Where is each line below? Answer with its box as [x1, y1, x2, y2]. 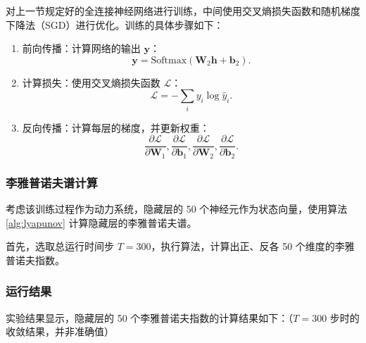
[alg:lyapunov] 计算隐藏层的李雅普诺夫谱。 [6, 215, 197, 230]
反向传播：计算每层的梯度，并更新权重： [22, 120, 210, 135]
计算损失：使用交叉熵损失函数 [22, 75, 160, 89]
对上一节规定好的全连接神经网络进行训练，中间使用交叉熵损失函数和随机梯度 [6, 4, 360, 18]
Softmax [151, 55, 187, 66]
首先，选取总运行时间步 [6, 239, 114, 254]
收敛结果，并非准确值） [6, 324, 114, 339]
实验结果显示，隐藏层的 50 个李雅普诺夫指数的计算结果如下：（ [6, 310, 294, 325]
